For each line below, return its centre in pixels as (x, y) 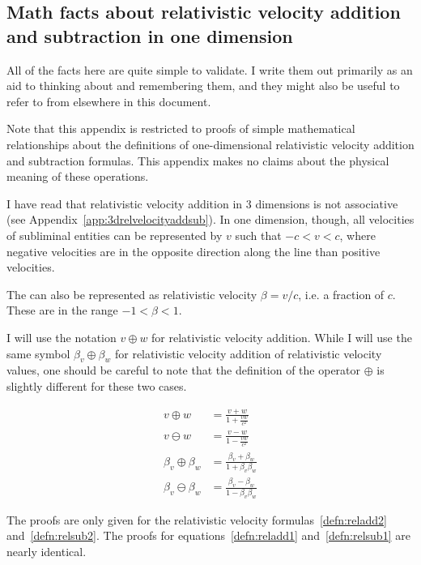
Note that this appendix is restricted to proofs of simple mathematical (181, 128)
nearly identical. (47, 551)
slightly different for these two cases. (97, 385)
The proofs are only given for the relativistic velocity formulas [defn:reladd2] (197, 519)
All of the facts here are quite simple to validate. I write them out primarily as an (210, 69)
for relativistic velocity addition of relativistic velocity (248, 353)
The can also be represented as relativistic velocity (132, 294)
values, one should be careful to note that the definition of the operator (184, 370)
